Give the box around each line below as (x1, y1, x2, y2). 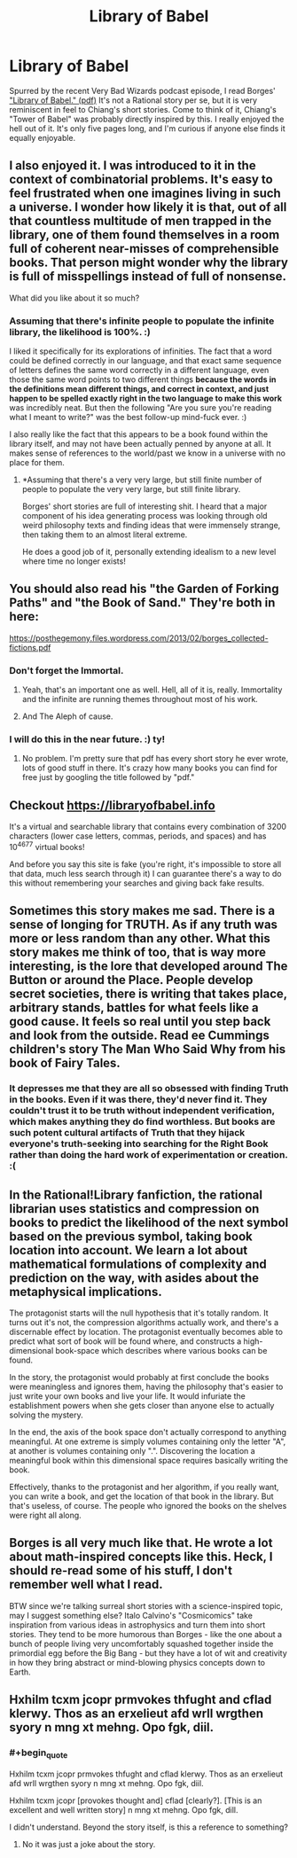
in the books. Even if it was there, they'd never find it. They (9, 1093, 268, 1105)
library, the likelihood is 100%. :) (9, 325, 151, 338)
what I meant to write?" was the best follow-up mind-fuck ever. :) (9, 412, 247, 423)
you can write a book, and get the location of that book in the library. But (9, 1491, 274, 1502)
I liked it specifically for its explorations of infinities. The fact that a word (9, 346, 272, 356)
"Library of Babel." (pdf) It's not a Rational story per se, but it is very (9, 95, 258, 105)
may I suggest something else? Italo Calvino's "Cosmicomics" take (9, 1610, 253, 1620)
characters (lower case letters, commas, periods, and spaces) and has (9, 831, 267, 841)
